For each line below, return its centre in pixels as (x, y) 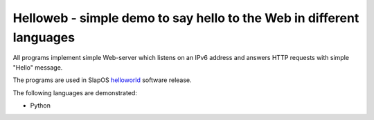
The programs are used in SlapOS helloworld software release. (102, 80)
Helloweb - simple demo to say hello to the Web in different (186, 18)
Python (41, 105)
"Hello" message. (38, 67)
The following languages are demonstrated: (75, 92)
